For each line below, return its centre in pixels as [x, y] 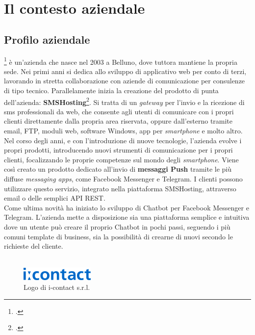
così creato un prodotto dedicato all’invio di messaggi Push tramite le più [118, 169]
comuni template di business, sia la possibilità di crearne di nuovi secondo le [118, 236]
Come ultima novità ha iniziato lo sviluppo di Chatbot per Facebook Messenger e [127, 207]
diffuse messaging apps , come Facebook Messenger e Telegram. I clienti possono [123, 179]
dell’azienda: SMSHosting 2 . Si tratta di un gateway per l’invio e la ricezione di [124, 101]
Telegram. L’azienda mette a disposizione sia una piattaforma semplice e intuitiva [127, 217]
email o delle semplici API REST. [55, 198]
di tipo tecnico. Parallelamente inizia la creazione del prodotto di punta [111, 90]
